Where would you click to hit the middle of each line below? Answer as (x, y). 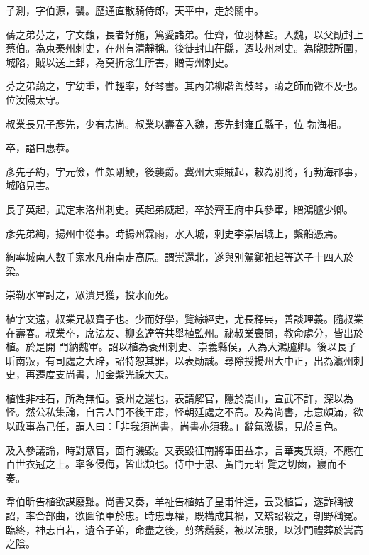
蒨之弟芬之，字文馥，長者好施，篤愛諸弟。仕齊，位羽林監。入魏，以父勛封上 (184, 34)
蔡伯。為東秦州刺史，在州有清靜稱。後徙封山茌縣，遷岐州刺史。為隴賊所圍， (184, 48)
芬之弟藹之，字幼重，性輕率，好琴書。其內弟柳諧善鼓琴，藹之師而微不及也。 (184, 86)
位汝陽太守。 (35, 99)
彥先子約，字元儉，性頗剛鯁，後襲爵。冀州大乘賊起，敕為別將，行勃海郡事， (184, 171)
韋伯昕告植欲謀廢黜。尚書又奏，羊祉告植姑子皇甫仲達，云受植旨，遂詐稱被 (180, 501)
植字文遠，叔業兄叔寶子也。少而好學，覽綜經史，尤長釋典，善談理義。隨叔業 (184, 318)
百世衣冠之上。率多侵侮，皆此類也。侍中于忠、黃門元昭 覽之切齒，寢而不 (176, 464)
